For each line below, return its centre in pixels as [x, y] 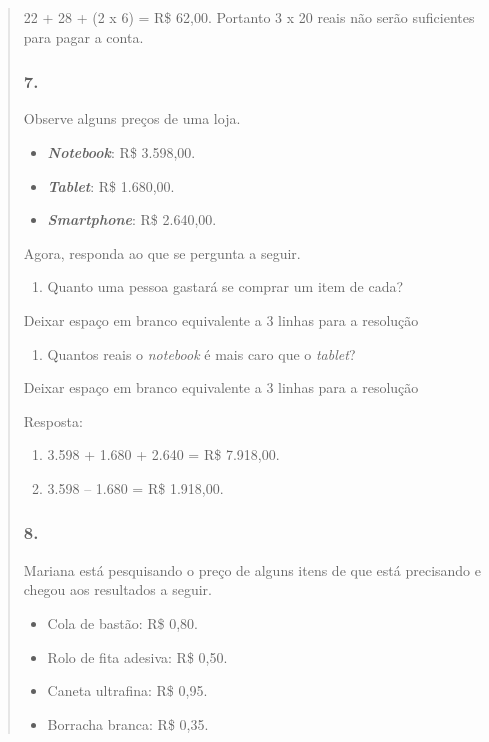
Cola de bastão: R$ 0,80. [122, 622]
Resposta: [53, 420]
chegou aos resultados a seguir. [117, 589]
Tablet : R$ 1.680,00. [111, 185]
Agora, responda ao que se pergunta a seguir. [162, 252]
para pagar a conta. [83, 36]
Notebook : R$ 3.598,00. [121, 152]
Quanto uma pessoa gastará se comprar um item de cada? [225, 286]
